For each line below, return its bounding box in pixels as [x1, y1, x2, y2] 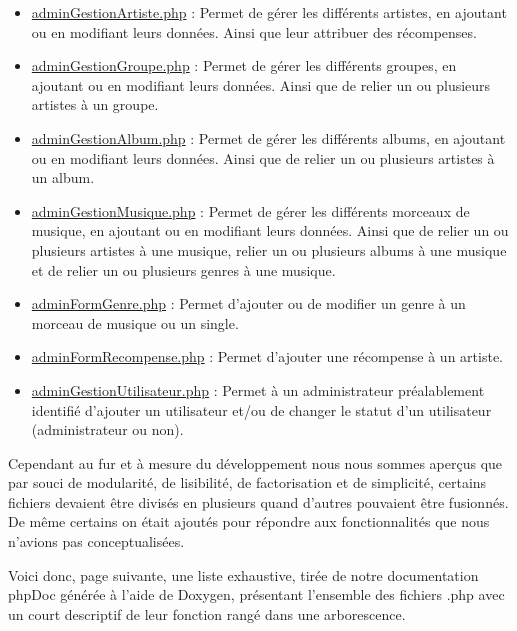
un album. [31, 167, 95, 188]
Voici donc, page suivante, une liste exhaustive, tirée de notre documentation [8, 564, 479, 585]
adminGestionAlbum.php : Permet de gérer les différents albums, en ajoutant [31, 127, 506, 148]
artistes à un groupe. [31, 94, 159, 115]
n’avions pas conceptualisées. [8, 531, 185, 552]
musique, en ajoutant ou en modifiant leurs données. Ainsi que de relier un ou [31, 220, 509, 241]
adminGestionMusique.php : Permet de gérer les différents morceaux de [31, 200, 470, 221]
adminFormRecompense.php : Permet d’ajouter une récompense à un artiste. [31, 346, 503, 367]
